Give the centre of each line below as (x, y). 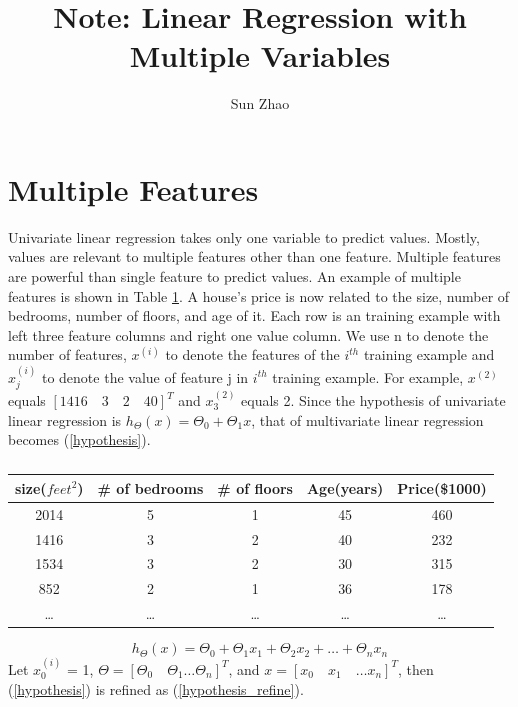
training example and (429, 354)
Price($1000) (442, 487)
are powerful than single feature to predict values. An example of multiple (234, 276)
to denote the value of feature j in (145, 376)
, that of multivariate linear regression (367, 419)
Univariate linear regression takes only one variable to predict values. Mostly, (244, 236)
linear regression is (65, 419)
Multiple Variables (260, 55)
